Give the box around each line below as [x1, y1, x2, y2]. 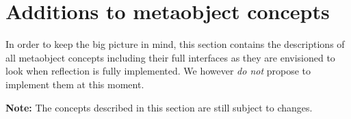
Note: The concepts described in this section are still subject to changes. [5, 100, 313, 114]
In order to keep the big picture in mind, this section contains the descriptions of [5, 37, 345, 51]
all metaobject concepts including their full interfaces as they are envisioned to [5, 50, 335, 64]
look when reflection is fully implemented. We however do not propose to [5, 64, 311, 78]
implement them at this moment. [5, 77, 144, 91]
